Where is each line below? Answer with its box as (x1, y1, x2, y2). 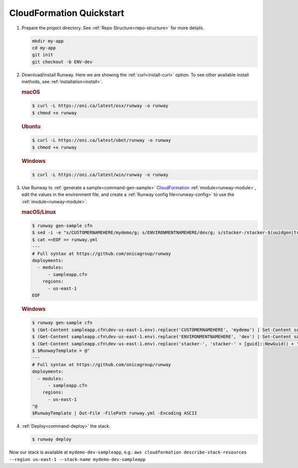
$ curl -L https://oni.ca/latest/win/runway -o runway (32, 172, 168, 178)
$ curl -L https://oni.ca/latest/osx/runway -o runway (32, 103, 168, 109)
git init (32, 52, 54, 58)
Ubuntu (21, 123, 41, 130)
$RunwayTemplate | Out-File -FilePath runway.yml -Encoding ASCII (32, 410, 197, 416)
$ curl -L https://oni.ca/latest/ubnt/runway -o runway (32, 137, 171, 143)
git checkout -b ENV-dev (32, 59, 93, 65)
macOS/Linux (21, 208, 57, 215)
